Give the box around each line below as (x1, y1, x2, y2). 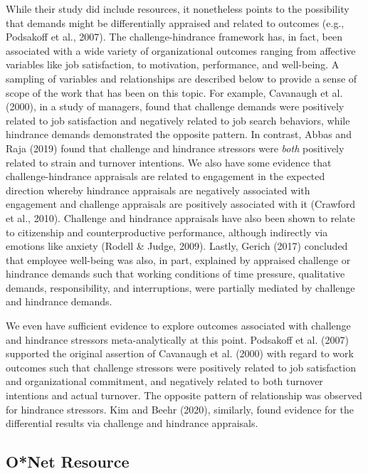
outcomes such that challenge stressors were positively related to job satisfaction (6, 359, 356, 374)
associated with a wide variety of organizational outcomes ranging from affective (6, 43, 356, 58)
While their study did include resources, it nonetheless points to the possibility (6, 1, 349, 16)
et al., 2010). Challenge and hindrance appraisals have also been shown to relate (6, 210, 355, 225)
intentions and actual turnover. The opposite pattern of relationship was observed (6, 388, 362, 403)
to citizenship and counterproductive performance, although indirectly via (6, 224, 328, 239)
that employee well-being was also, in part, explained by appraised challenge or (6, 252, 351, 267)
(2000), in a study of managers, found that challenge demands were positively (6, 99, 345, 114)
